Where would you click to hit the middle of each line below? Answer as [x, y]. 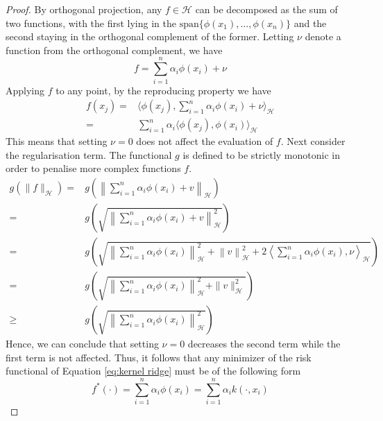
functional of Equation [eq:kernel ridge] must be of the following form [153, 371]
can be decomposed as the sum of [266, 9]
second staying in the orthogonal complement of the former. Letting [150, 36]
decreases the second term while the [264, 344]
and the [310, 23]
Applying [25, 90]
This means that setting [57, 141]
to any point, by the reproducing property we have [163, 90]
